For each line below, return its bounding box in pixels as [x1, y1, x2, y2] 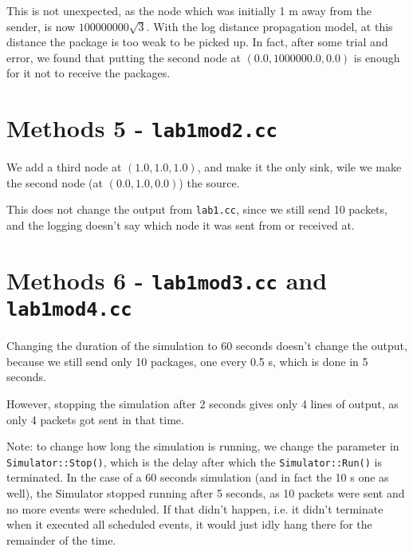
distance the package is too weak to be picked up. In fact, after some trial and [6, 33, 388, 50]
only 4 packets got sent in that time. [6, 411, 184, 427]
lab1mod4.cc [6, 298, 132, 321]
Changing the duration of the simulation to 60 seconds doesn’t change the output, [6, 337, 407, 354]
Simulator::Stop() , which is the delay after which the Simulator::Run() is [6, 453, 382, 470]
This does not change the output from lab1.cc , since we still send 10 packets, [6, 201, 387, 218]
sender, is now [6, 18, 76, 34]
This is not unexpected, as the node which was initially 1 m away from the [6, 2, 372, 18]
